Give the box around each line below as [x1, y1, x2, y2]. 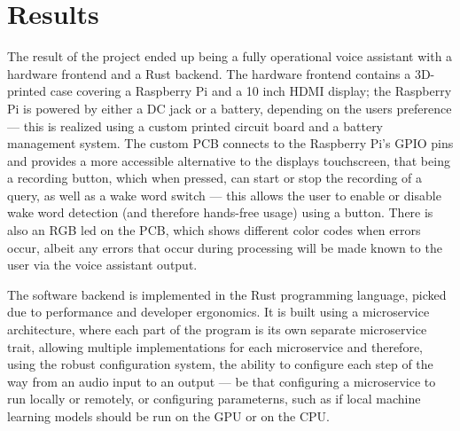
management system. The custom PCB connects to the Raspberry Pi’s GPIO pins [7, 134, 454, 153]
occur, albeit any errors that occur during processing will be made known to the [7, 238, 442, 256]
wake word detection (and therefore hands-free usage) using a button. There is [7, 203, 433, 222]
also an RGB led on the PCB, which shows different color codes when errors [7, 221, 421, 239]
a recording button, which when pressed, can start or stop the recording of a [7, 168, 423, 187]
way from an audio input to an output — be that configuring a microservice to [7, 372, 436, 390]
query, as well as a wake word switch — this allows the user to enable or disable [7, 185, 441, 204]
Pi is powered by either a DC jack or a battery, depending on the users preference [7, 98, 452, 117]
